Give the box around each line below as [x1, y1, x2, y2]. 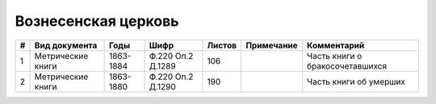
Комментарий [307, 40, 365, 51]
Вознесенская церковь [15, 12, 179, 30]
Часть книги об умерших [307, 76, 405, 87]
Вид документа [34, 40, 98, 51]
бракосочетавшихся [307, 60, 388, 72]
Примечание [245, 40, 298, 51]
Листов [207, 40, 237, 51]
